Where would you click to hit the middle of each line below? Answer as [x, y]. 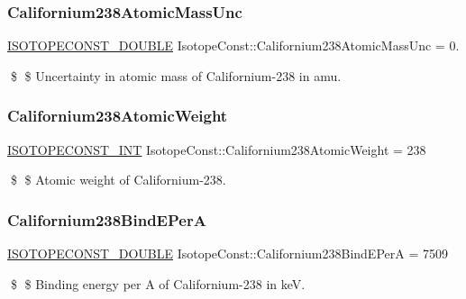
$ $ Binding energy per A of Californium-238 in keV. [158, 283]
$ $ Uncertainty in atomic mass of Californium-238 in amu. [176, 75]
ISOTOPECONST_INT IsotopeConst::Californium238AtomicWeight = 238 [217, 149]
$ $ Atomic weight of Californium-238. [118, 180]
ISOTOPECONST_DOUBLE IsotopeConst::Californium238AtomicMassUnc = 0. [233, 45]
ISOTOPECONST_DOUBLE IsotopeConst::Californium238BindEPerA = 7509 [228, 254]
